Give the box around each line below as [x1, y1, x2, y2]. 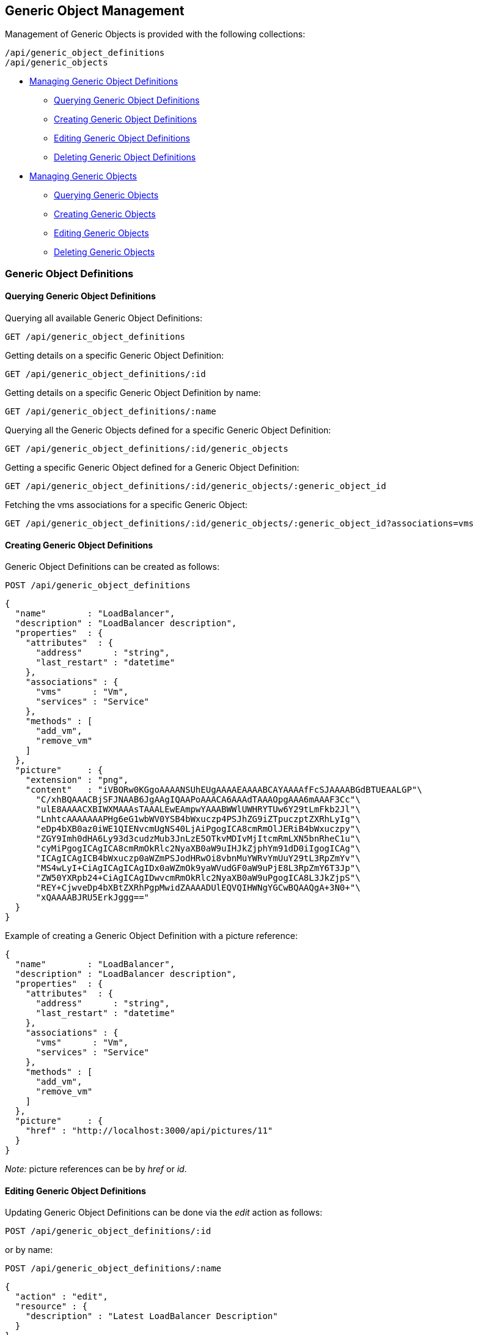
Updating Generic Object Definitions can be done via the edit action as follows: [5, 1207, 323, 1218]
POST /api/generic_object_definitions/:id [5, 1226, 211, 1236]
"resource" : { [15, 1301, 87, 1312]
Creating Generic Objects [54, 209, 156, 220]
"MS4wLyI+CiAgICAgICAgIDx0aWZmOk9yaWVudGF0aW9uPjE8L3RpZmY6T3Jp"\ [35, 863, 361, 873]
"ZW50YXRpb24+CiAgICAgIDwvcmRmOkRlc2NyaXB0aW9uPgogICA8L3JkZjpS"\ [35, 873, 361, 883]
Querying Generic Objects [54, 190, 159, 201]
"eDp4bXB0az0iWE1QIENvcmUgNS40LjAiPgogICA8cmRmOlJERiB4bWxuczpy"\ [35, 824, 361, 834]
